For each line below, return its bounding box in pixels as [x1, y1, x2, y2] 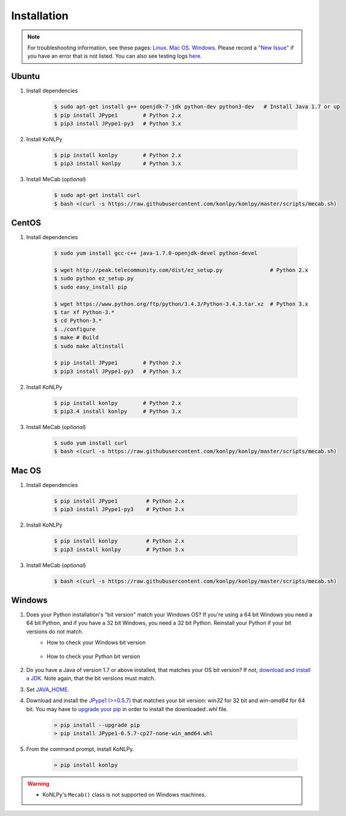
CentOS [11, 218, 42, 228]
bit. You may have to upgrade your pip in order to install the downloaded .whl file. [26, 705, 228, 712]
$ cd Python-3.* [54, 317, 102, 324]
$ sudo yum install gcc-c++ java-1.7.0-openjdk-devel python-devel [54, 250, 258, 257]
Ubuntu [11, 71, 40, 81]
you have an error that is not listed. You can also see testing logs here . [27, 52, 202, 60]
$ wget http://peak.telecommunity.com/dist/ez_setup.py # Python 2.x [54, 266, 309, 274]
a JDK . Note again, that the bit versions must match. [26, 675, 156, 682]
